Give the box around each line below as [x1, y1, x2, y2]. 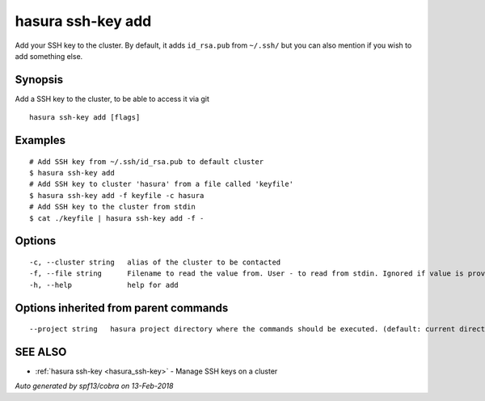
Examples [15, 133, 66, 147]
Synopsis [15, 73, 64, 87]
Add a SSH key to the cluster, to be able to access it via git [15, 94, 210, 103]
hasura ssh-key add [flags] [29, 113, 141, 122]
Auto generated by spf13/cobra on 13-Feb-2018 [15, 381, 174, 391]
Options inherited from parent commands [15, 301, 229, 314]
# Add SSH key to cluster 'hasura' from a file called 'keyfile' [29, 179, 294, 189]
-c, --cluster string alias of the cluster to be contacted [29, 258, 281, 267]
